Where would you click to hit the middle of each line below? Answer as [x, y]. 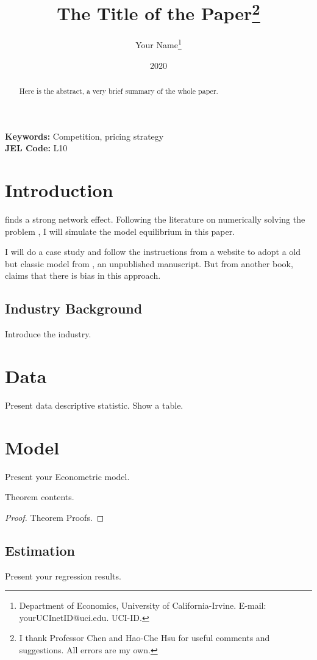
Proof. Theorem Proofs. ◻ [55, 517]
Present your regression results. [63, 576]
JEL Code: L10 [36, 148]
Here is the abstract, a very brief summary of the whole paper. [119, 91]
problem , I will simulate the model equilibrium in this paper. [120, 231]
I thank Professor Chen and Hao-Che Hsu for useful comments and [144, 638]
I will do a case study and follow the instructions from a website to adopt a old [153, 252]
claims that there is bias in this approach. [83, 275]
